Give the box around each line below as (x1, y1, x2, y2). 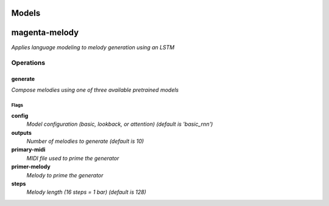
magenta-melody (11, 27, 79, 38)
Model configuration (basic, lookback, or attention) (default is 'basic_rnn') (26, 120, 213, 128)
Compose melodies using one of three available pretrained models (11, 86, 179, 94)
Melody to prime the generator (26, 171, 104, 179)
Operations (11, 58, 46, 67)
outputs (11, 129, 32, 136)
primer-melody (11, 163, 51, 170)
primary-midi (11, 146, 46, 153)
